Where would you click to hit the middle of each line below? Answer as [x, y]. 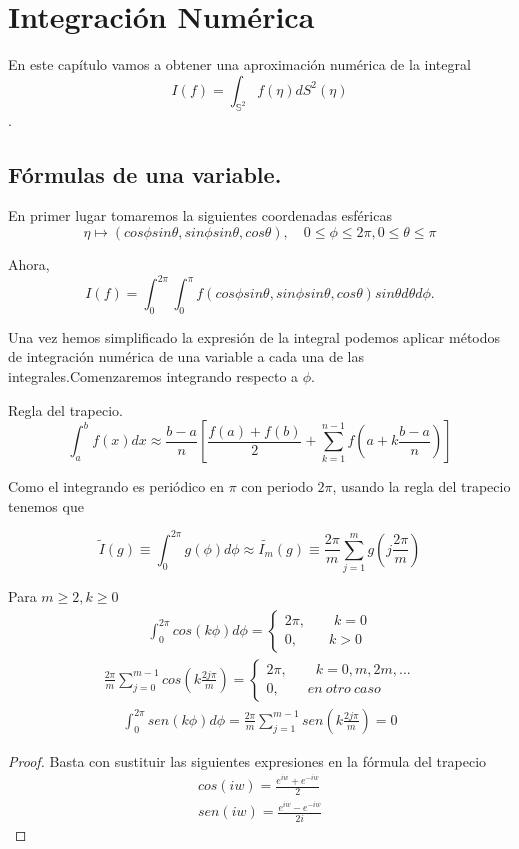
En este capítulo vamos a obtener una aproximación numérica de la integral [239, 64]
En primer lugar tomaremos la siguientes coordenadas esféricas [200, 215]
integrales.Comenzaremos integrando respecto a [153, 375]
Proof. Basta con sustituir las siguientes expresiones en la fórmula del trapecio [247, 760]
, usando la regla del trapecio [421, 486]
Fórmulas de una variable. [145, 173]
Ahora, [29, 263]
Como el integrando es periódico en [116, 486]
